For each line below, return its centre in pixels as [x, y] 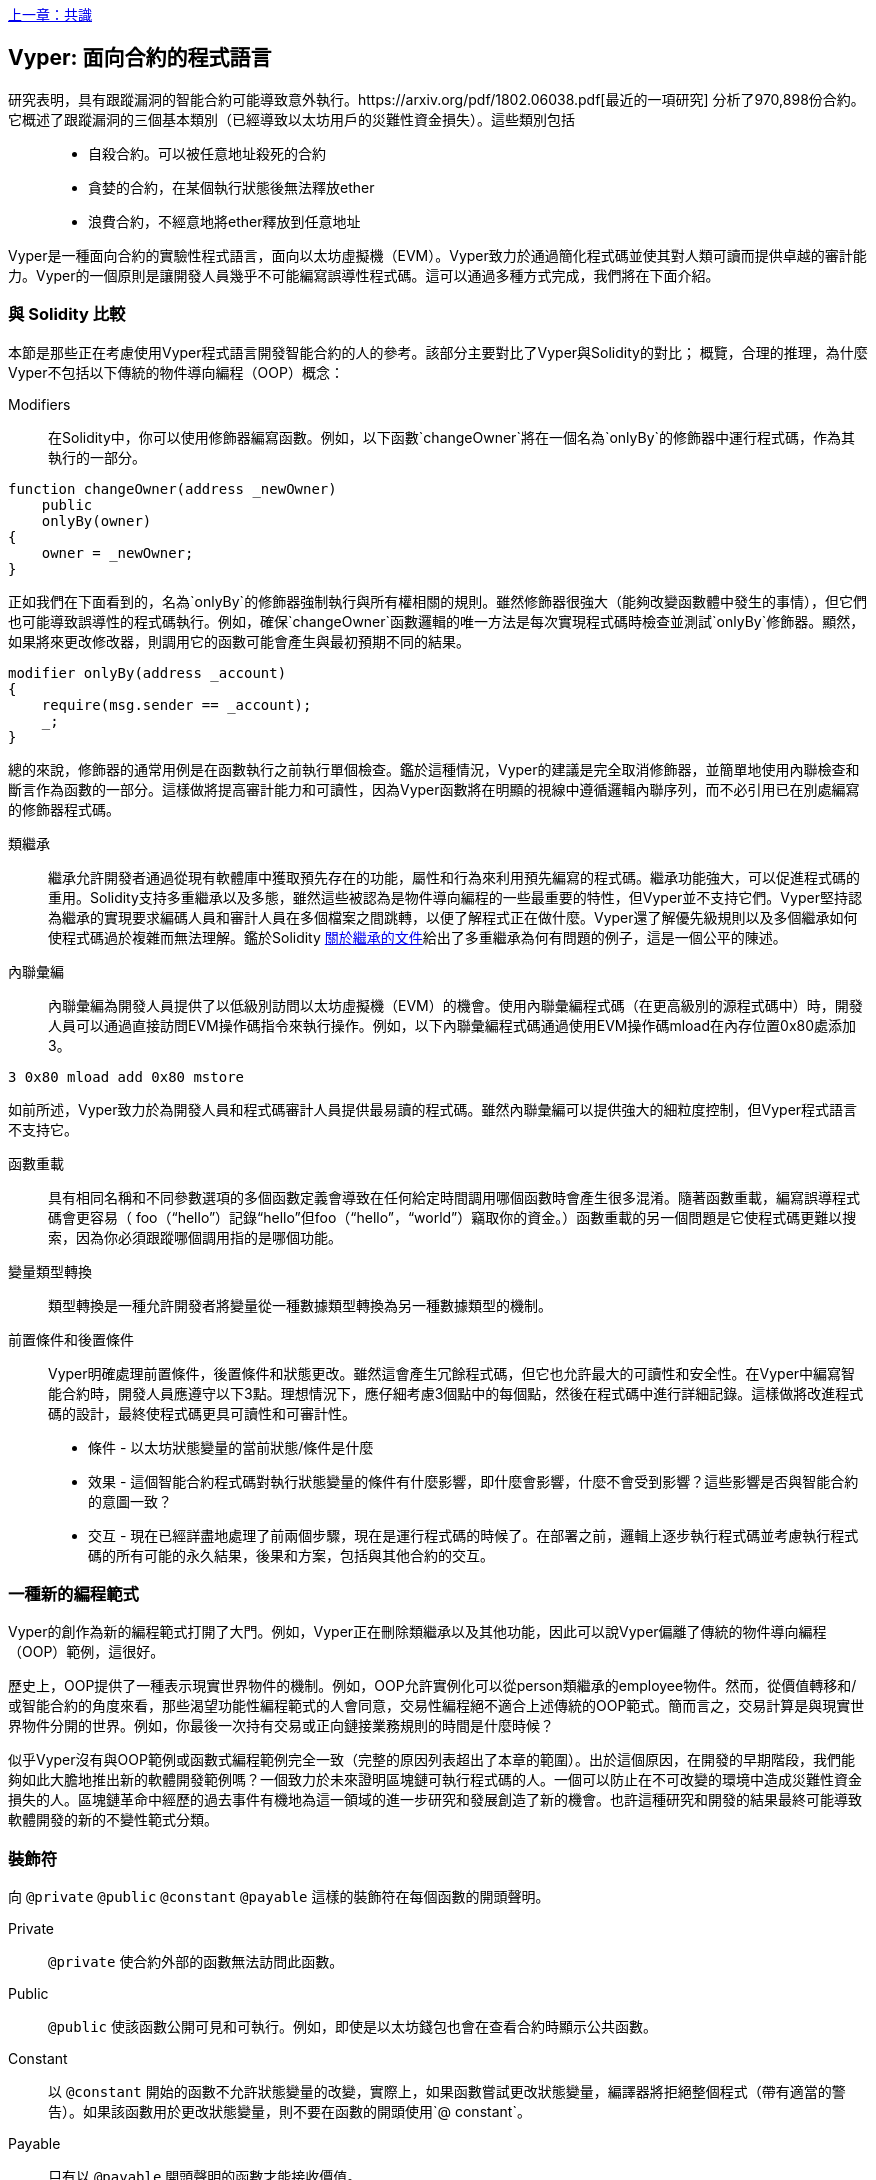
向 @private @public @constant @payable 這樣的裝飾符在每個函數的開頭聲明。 [279, 1897]
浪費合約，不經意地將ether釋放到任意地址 [224, 221]
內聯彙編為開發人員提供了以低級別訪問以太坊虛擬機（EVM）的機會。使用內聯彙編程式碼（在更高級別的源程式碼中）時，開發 [455, 1005]
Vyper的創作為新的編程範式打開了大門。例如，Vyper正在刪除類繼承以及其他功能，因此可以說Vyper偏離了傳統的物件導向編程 [417, 1632]
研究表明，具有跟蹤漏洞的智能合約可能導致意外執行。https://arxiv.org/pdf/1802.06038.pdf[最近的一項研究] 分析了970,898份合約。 [436, 99]
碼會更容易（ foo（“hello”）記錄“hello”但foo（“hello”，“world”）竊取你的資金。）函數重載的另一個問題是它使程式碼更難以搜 [452, 1217]
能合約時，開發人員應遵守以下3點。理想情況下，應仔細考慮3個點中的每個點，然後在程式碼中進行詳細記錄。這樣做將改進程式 [456, 1393]
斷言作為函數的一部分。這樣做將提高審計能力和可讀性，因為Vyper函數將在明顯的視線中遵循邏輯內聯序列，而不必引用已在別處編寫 [434, 789]
